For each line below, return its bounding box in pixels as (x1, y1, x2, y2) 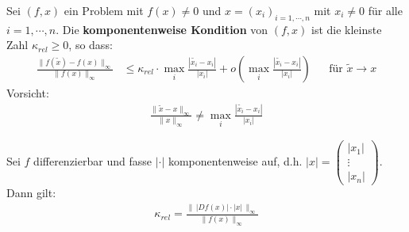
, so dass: (68, 36, 113, 53)
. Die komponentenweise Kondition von (56, 21, 268, 37)
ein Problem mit (64, 2, 144, 18)
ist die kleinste (311, 21, 382, 37)
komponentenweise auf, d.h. (168, 153, 303, 169)
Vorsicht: (6, 85, 49, 101)
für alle (368, 2, 403, 18)
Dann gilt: (6, 184, 56, 201)
